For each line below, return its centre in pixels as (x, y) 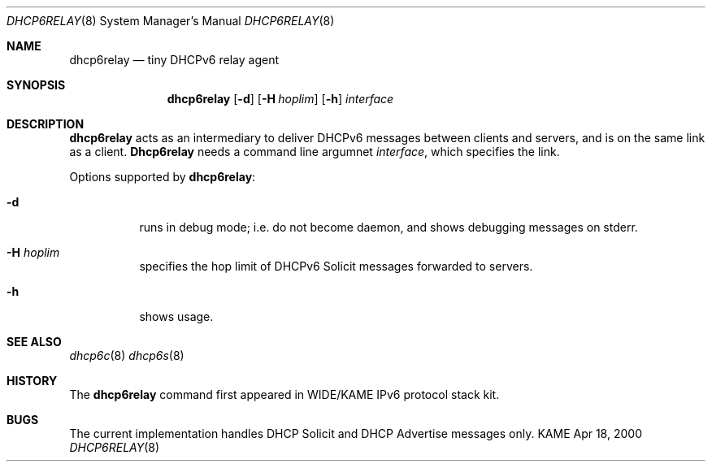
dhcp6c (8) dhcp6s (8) (127, 355)
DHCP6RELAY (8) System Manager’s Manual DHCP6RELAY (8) (171, 21)
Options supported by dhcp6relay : (163, 177)
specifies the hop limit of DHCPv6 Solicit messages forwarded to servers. (336, 266)
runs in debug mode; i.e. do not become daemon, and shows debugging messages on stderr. (389, 227)
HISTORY (32, 381)
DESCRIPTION (46, 124)
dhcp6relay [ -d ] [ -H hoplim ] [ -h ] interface (280, 99)
